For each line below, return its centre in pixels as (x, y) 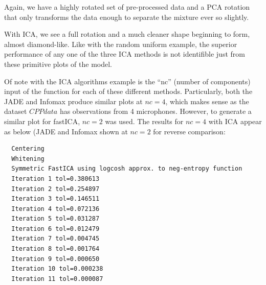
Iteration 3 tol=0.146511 (56, 199)
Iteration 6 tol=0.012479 (56, 229)
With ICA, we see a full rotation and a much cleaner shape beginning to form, (127, 34)
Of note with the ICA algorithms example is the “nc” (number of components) (127, 81)
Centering (28, 149)
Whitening (28, 159)
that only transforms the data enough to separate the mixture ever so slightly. (127, 17)
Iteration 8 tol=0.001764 (56, 249)
